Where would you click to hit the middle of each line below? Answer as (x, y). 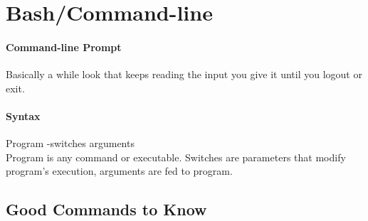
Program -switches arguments (70, 143)
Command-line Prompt (64, 47)
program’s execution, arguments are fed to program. (119, 171)
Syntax (23, 115)
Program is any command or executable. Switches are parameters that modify (176, 157)
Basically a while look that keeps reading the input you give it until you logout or (184, 74)
